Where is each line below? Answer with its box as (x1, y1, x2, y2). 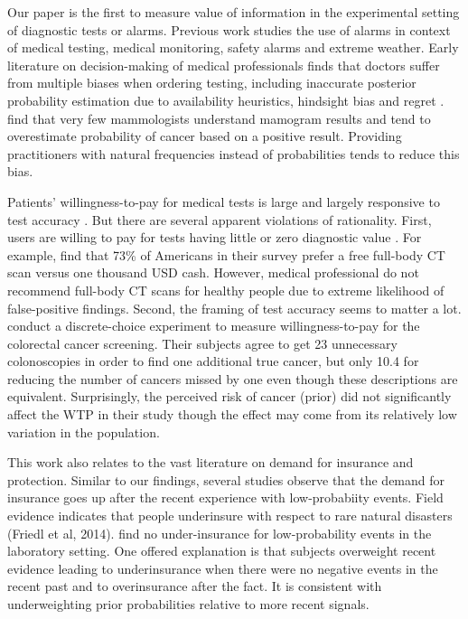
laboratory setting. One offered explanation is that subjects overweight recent (7, 541, 436, 560)
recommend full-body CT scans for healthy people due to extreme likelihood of (7, 280, 445, 299)
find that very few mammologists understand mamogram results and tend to (7, 108, 431, 127)
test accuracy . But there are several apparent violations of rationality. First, (7, 210, 432, 229)
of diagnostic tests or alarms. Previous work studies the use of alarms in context (7, 20, 451, 39)
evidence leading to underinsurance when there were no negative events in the (7, 558, 438, 577)
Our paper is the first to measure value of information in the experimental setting (7, 3, 460, 21)
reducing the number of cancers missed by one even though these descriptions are (7, 369, 458, 388)
